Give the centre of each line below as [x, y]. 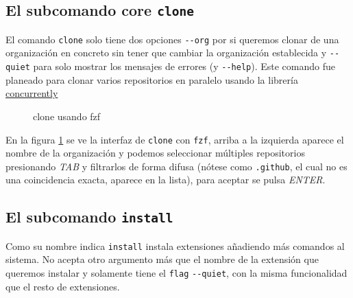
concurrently [32, 93]
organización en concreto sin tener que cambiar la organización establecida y [166, 53]
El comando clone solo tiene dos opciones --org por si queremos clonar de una [172, 39]
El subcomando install [89, 217]
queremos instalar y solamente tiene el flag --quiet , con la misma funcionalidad [176, 273]
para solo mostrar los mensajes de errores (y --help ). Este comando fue [184, 66]
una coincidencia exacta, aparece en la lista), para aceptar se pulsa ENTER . [166, 180]
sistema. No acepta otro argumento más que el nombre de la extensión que [162, 259]
